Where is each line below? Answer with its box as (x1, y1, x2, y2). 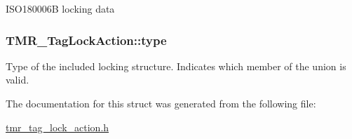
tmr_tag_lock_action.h (6, 119, 109, 134)
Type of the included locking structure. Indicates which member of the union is (6, 58, 346, 73)
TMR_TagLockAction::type (6, 31, 167, 48)
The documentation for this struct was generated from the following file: (6, 96, 316, 110)
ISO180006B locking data (6, 1, 115, 15)
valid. (6, 72, 29, 87)
